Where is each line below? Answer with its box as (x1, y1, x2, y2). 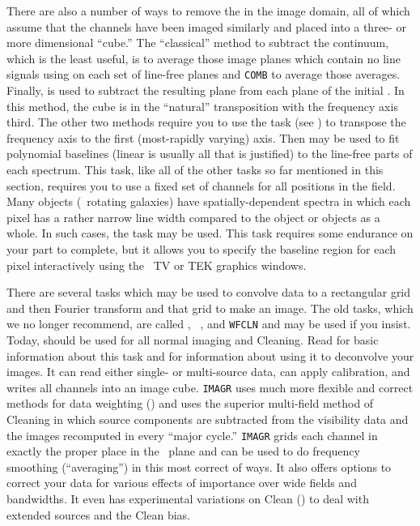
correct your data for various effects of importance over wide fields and (6, 474, 357, 491)
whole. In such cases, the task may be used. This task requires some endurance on (6, 225, 414, 242)
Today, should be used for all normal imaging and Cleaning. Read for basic (6, 331, 379, 348)
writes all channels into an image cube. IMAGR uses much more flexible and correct (6, 378, 414, 396)
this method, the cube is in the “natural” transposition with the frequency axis (6, 97, 398, 114)
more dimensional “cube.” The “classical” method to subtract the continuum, (6, 34, 389, 51)
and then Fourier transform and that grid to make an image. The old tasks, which (6, 299, 414, 316)
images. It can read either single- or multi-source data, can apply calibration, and (6, 363, 410, 380)
